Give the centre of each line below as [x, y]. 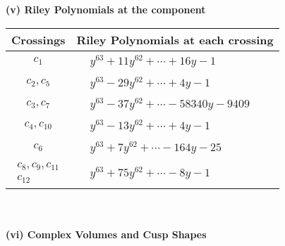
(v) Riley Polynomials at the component [106, 9]
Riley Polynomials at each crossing [175, 39]
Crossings [38, 39]
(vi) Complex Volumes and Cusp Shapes [106, 234]
